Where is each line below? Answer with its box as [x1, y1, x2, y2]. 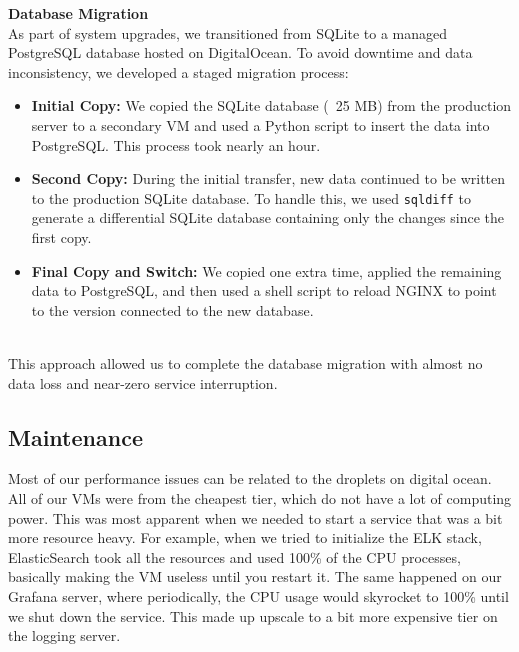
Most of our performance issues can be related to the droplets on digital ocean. [8, 468, 492, 489]
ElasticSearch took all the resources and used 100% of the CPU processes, [8, 546, 461, 567]
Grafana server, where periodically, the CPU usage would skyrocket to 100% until [8, 585, 509, 606]
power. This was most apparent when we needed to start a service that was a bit [8, 507, 503, 528]
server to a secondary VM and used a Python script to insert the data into [31, 114, 490, 135]
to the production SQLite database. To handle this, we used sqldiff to [31, 187, 471, 208]
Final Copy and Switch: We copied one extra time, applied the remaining [31, 260, 502, 281]
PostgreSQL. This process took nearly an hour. [31, 134, 321, 155]
